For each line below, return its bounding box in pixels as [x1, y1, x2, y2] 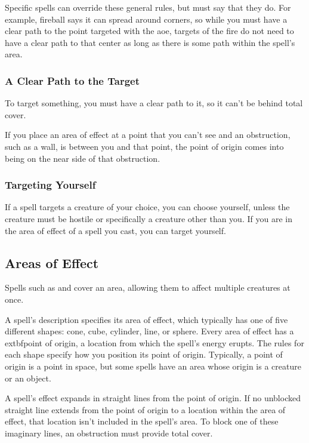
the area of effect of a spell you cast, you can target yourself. [5, 224, 226, 236]
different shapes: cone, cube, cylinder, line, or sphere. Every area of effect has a [5, 325, 294, 337]
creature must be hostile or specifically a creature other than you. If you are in [5, 212, 292, 224]
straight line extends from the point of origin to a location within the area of [5, 403, 286, 416]
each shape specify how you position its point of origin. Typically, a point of [5, 348, 283, 361]
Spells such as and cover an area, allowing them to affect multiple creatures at [5, 281, 291, 294]
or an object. [5, 371, 51, 384]
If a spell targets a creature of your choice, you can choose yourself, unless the [5, 201, 290, 213]
